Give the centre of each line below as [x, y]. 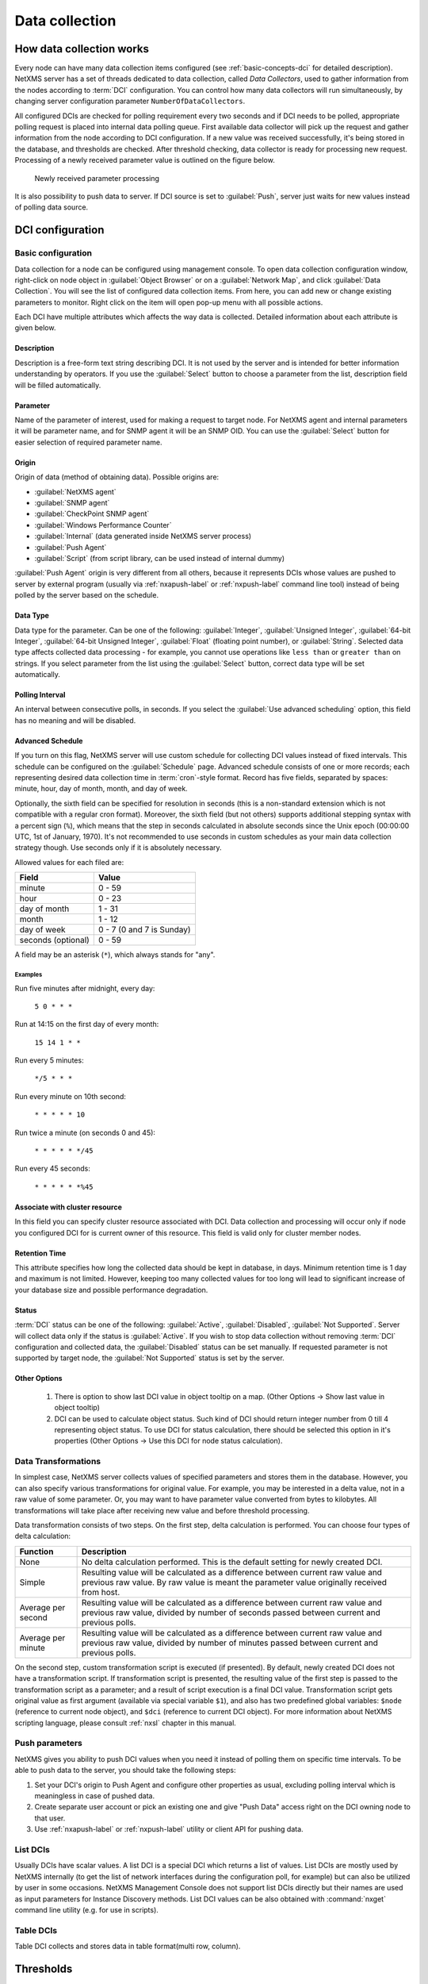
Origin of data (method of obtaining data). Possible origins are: [117, 477]
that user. [50, 1818]
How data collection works [82, 49]
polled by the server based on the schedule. [86, 595]
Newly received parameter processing [97, 178]
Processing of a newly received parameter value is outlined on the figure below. [145, 160]
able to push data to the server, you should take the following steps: [126, 1771]
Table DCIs [36, 1930]
